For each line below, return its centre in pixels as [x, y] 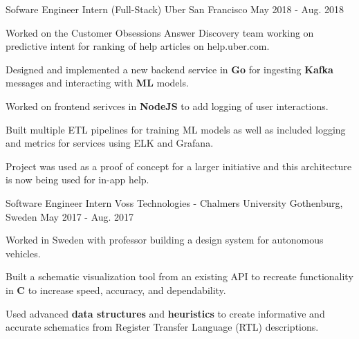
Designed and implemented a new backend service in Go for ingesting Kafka [169, 69]
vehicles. [23, 253]
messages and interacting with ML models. [97, 83]
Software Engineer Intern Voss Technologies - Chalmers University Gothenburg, [174, 202]
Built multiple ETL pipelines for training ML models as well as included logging [176, 129]
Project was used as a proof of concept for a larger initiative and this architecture [179, 166]
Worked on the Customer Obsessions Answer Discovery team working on [160, 32]
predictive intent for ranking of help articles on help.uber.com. [138, 46]
